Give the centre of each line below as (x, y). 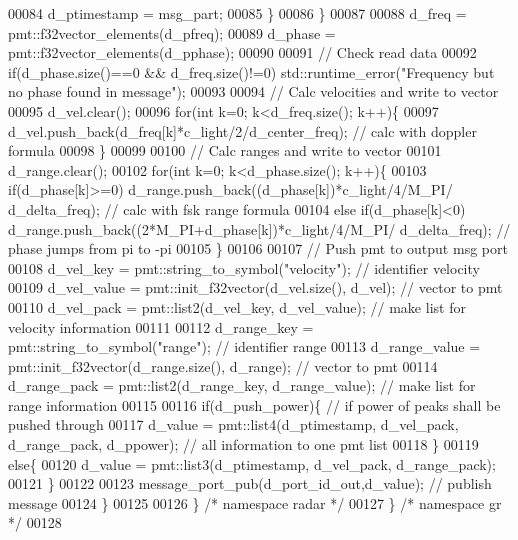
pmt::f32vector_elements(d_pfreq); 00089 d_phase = (172, 32)
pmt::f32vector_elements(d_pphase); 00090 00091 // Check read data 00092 (242, 52)
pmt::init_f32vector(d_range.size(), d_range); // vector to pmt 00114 (223, 365)
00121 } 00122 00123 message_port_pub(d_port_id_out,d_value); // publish (250, 483)
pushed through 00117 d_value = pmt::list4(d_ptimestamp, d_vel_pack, (233, 424)
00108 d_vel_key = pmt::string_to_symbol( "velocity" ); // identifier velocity (244, 267)
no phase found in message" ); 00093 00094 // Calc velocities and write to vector (253, 91)
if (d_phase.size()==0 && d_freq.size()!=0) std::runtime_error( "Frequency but (251, 71)
